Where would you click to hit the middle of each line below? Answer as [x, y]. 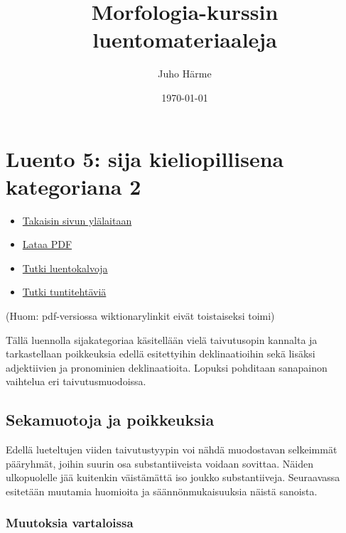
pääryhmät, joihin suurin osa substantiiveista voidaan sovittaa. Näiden [160, 463]
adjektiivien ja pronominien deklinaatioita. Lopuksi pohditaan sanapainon [167, 367]
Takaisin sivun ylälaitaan [77, 220]
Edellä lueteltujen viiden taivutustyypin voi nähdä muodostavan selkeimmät [172, 449]
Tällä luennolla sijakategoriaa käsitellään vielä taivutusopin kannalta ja [162, 339]
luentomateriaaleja [185, 39]
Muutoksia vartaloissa [70, 523]
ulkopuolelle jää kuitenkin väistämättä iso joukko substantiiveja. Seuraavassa [173, 477]
